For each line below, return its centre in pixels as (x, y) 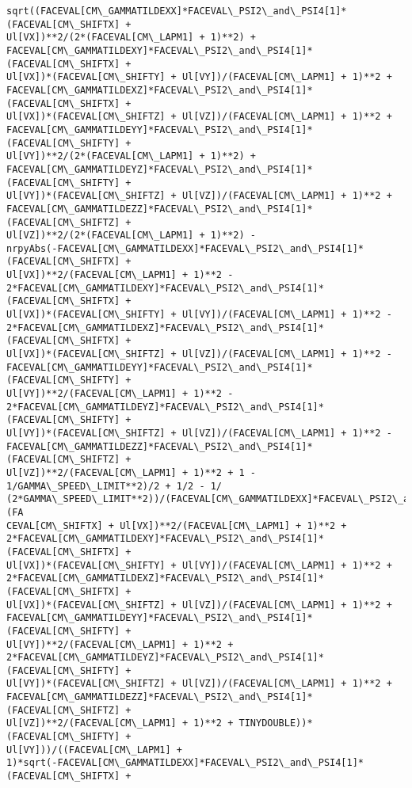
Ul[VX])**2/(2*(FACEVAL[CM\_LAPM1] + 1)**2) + (131, 38)
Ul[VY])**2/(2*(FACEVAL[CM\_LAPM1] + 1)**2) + (131, 156)
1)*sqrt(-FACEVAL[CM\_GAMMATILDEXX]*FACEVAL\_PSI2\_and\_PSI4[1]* (185, 763)
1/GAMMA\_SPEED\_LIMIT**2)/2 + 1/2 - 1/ (114, 486)
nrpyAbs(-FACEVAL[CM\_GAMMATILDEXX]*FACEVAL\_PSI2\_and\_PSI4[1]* (185, 248)
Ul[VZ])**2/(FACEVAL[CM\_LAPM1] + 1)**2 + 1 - (131, 472)
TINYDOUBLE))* (276, 723)
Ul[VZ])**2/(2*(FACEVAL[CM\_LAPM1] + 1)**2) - (131, 236)
